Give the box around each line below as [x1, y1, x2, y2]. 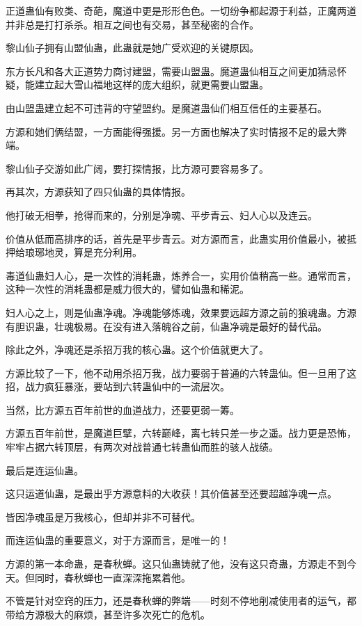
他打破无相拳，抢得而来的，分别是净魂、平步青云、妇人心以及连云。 [6, 207, 317, 222]
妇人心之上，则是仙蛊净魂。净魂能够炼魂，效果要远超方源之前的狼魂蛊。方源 [6, 305, 356, 319]
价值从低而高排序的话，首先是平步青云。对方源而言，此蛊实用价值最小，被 [6, 231, 347, 246]
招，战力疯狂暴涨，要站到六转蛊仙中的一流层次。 [6, 379, 230, 394]
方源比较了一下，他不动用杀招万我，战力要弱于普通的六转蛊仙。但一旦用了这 [6, 365, 356, 380]
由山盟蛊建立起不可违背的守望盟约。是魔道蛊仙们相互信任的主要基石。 [6, 100, 327, 115]
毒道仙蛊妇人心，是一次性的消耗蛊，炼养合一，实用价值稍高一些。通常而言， [6, 268, 356, 282]
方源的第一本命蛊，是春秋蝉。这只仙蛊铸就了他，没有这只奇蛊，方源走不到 [6, 556, 347, 571]
